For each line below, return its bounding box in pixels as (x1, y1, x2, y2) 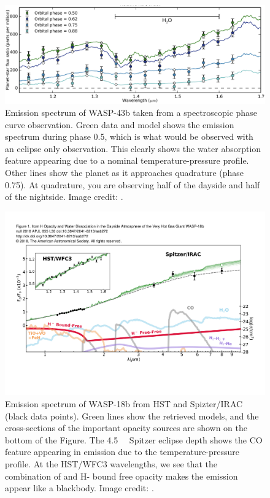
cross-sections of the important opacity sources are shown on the (5, 421, 247, 434)
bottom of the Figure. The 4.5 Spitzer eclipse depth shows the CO (5, 433, 263, 446)
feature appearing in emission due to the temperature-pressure (5, 445, 240, 458)
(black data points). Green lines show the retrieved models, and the (5, 409, 259, 422)
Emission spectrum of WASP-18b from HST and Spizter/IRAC (5, 397, 243, 410)
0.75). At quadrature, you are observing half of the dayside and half (5, 178, 260, 191)
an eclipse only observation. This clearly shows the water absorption (5, 142, 261, 155)
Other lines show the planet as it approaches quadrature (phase (5, 166, 244, 179)
